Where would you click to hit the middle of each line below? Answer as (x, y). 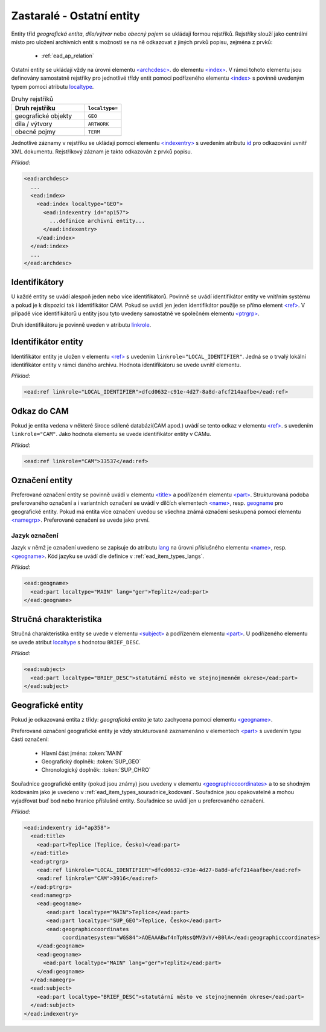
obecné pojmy (35, 132)
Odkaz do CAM (40, 411)
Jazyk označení (35, 536)
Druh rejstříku (35, 108)
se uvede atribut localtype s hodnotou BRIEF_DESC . (76, 642)
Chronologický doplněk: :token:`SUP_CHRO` (96, 770)
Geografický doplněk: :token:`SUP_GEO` (91, 761)
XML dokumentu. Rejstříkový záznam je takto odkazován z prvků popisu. (102, 152)
